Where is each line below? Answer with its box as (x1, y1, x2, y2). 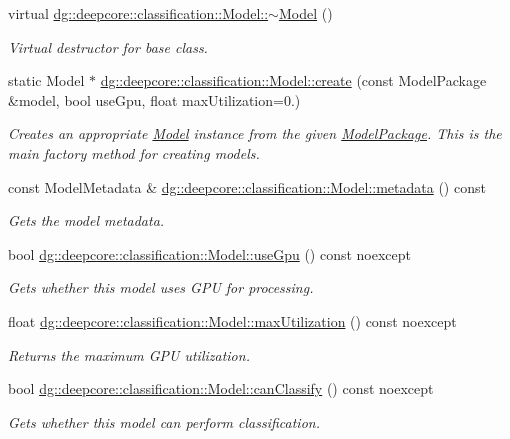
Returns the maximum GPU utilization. (8, 344, 250, 365)
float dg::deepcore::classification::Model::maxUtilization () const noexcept (8, 310, 457, 331)
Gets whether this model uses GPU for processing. (8, 277, 314, 298)
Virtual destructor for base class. (8, 36, 208, 57)
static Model (8, 70, 85, 91)
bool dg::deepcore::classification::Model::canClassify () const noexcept (8, 378, 434, 399)
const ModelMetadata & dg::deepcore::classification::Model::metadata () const (8, 176, 486, 197)
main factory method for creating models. (8, 142, 260, 163)
